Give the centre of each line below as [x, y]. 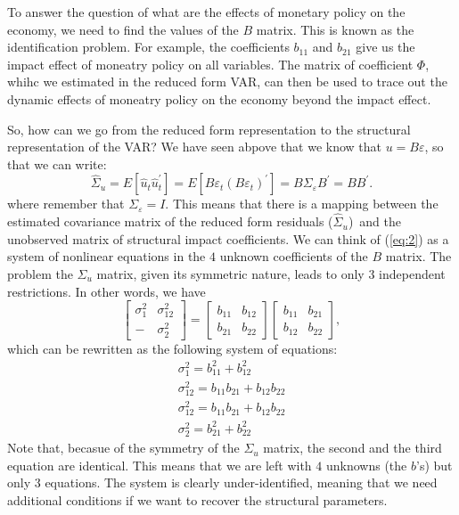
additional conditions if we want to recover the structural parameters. [197, 499]
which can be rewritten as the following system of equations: [172, 348]
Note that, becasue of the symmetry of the [123, 448]
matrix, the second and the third [352, 448]
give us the [385, 47]
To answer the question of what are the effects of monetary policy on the [206, 12]
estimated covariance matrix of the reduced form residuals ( [170, 221]
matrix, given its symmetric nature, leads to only [230, 273]
